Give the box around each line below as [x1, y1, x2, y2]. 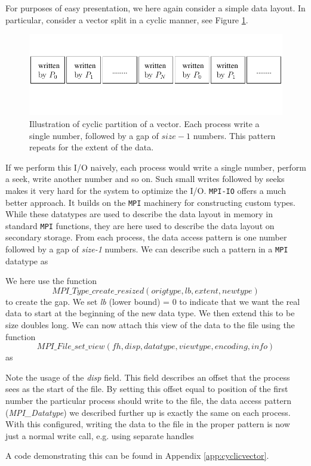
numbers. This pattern [193, 129, 276, 141]
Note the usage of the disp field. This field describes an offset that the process [5, 371, 290, 383]
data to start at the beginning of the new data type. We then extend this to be [5, 307, 295, 319]
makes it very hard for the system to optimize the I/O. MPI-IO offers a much [5, 184, 286, 196]
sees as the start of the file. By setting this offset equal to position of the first [5, 382, 288, 395]
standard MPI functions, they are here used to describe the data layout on [5, 219, 275, 232]
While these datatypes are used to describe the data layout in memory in [5, 208, 273, 220]
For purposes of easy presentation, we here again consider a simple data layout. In [5, 2, 306, 14]
